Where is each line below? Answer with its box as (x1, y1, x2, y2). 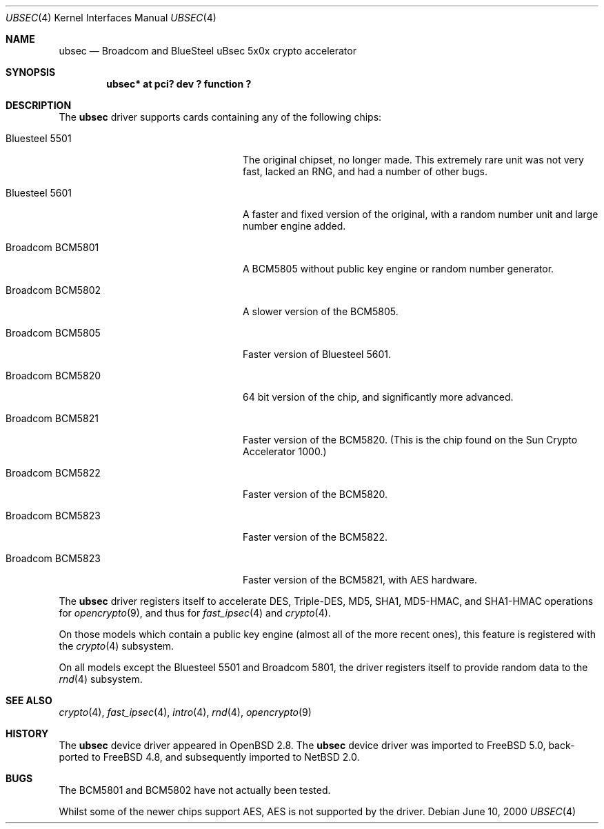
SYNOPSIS (6, 66, 56, 78)
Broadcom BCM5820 (6, 370, 101, 381)
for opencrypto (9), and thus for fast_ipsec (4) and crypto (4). (59, 607, 331, 619)
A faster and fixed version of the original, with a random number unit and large (243, 208, 598, 220)
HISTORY (6, 728, 49, 739)
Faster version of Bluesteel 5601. (243, 348, 391, 360)
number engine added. (243, 220, 346, 232)
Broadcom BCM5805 (6, 327, 101, 339)
